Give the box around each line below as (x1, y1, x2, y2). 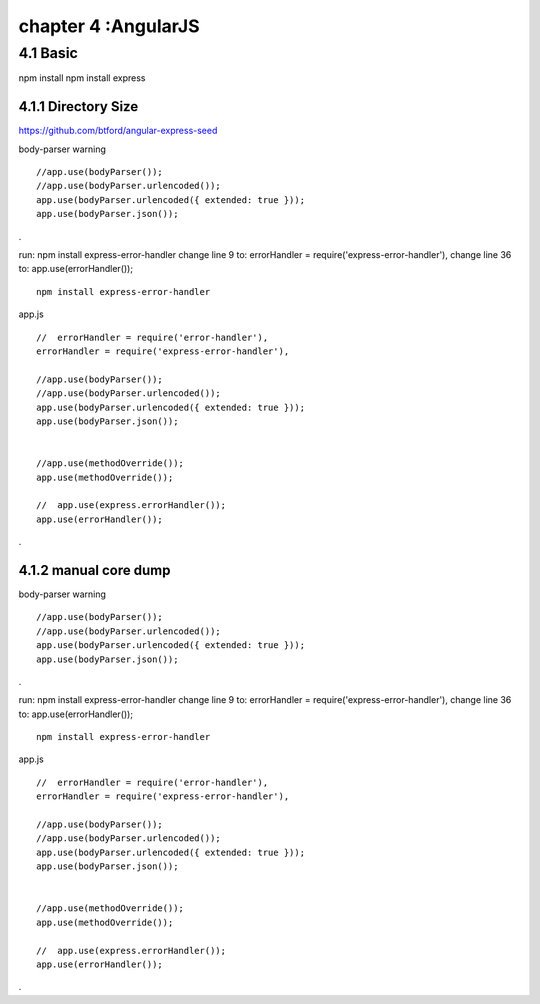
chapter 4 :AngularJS (18, 15, 200, 37)
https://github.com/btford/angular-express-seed (18, 125, 218, 137)
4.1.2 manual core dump (18, 561, 171, 579)
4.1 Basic (18, 44, 79, 62)
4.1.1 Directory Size (18, 98, 139, 115)
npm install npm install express (18, 72, 146, 84)
